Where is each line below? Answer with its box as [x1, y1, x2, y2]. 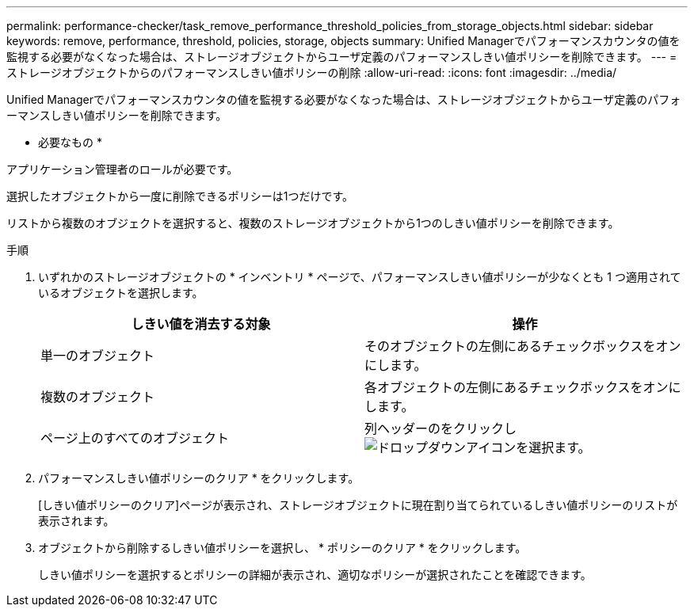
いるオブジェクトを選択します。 [38, 286, 204, 299]
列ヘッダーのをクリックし [364, 421, 517, 436]
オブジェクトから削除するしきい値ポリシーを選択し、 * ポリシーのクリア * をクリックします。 [38, 541, 527, 554]
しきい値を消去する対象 [131, 316, 271, 332]
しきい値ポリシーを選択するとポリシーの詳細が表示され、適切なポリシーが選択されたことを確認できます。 [38, 568, 592, 581]
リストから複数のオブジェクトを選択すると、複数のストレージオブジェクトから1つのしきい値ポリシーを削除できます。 [6, 216, 620, 230]
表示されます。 [38, 514, 115, 527]
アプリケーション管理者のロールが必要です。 [6, 162, 238, 176]
